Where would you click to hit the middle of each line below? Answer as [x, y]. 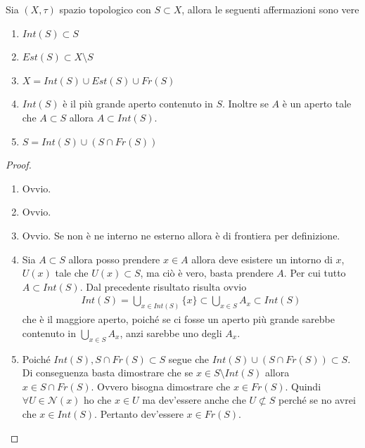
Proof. [19, 165]
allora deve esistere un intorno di [262, 259]
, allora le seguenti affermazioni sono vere [270, 9]
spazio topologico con [105, 9]
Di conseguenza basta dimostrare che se [108, 373]
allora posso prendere [114, 259]
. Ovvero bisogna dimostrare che [161, 386]
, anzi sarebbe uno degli [171, 332]
